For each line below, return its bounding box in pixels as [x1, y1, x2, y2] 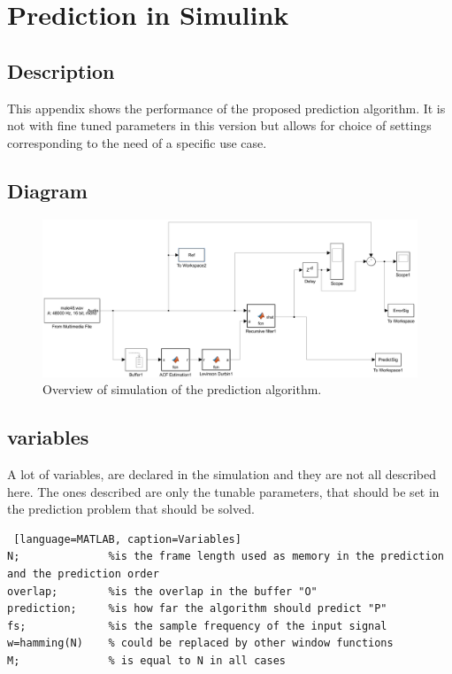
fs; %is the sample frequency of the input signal [7, 619, 387, 632]
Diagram [7, 176, 88, 204]
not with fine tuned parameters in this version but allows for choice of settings [7, 116, 432, 135]
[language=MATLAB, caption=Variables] [13, 532, 241, 546]
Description [7, 57, 115, 84]
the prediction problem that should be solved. [7, 500, 255, 518]
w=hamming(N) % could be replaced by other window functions [7, 637, 394, 650]
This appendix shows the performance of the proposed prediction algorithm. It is [7, 98, 446, 117]
